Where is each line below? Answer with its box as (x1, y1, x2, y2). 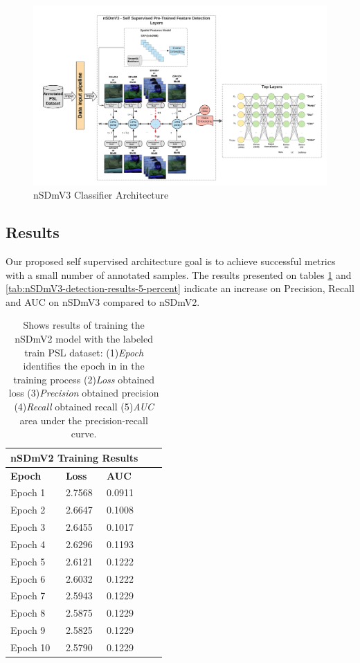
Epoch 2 (10, 502, 46, 517)
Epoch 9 (10, 623, 46, 637)
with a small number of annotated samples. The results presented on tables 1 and (6, 267, 352, 282)
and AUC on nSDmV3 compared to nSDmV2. (6, 294, 200, 309)
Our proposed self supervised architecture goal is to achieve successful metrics (6, 254, 336, 268)
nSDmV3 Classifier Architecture (33, 188, 169, 202)
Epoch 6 (10, 571, 46, 585)
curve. (71, 426, 97, 441)
